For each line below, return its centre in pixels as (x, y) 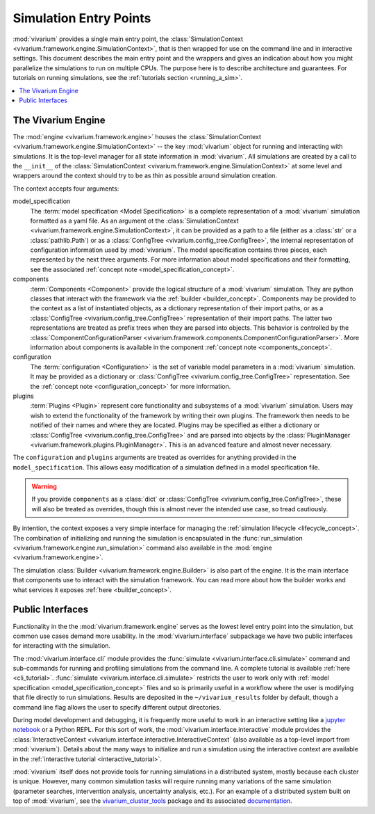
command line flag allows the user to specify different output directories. (117, 707)
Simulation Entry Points (82, 18)
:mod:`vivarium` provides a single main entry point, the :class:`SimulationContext (128, 39)
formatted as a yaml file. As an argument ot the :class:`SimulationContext (134, 221)
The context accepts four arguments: (66, 189)
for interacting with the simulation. (62, 646)
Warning (44, 486)
